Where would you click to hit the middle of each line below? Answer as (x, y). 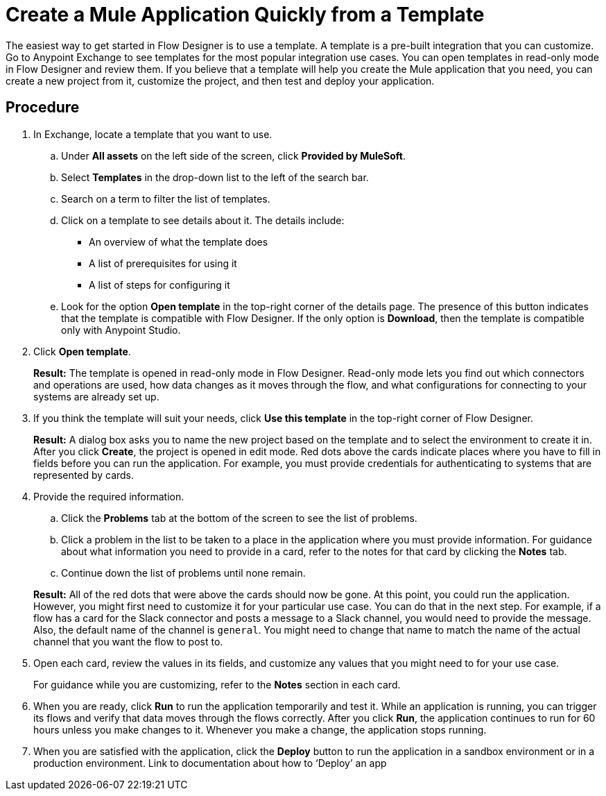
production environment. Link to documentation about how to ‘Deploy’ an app (210, 763)
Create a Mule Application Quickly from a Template (245, 15)
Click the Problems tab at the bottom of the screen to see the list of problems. (239, 518)
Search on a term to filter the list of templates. (166, 198)
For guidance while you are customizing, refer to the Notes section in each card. (217, 684)
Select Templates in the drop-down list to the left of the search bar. (215, 177)
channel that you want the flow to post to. (128, 641)
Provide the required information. (109, 496)
